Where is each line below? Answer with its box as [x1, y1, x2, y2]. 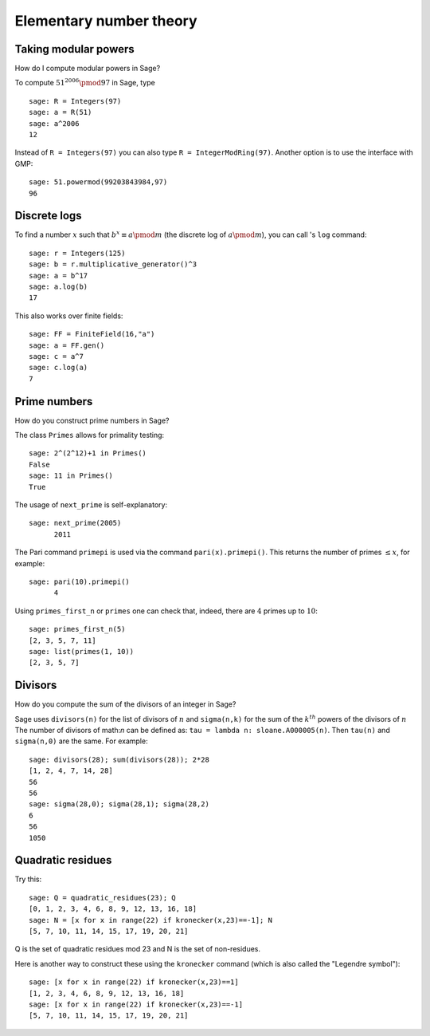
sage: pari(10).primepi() [29, 577, 131, 586]
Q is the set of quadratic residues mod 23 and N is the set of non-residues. [14, 944, 261, 954]
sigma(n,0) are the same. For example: [14, 736, 148, 746]
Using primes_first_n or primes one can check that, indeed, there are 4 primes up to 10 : [14, 606, 319, 616]
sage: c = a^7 [29, 352, 84, 360]
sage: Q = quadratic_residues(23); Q [29, 893, 177, 902]
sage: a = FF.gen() [29, 341, 105, 350]
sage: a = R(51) [29, 108, 92, 117]
